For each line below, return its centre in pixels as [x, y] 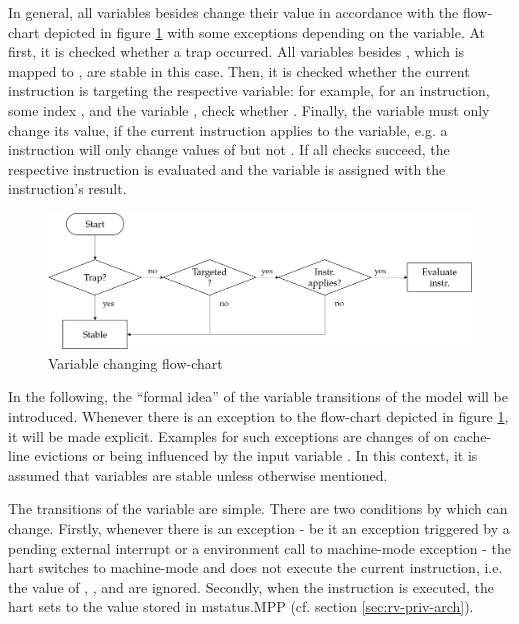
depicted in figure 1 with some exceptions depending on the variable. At [265, 31]
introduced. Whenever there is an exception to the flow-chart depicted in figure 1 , [258, 415]
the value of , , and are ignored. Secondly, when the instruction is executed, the [251, 586]
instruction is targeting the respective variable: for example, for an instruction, [249, 90]
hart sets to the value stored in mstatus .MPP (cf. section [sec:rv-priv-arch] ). [241, 606]
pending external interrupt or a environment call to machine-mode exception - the [260, 547]
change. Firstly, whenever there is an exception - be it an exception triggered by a [259, 527]
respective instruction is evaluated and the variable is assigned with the [227, 168]
